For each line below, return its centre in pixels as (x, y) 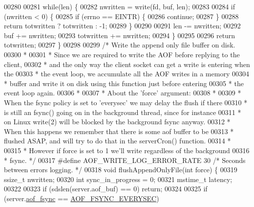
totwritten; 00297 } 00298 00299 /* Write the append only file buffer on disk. (120, 45)
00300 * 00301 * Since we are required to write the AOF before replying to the (122, 54)
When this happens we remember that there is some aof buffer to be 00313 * (119, 131)
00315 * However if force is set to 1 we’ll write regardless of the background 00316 (127, 150)
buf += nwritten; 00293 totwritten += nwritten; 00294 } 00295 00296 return (120, 35)
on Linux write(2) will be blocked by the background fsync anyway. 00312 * (117, 122)
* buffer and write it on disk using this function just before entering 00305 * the (124, 83)
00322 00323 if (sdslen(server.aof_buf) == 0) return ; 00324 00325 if (106, 189)
